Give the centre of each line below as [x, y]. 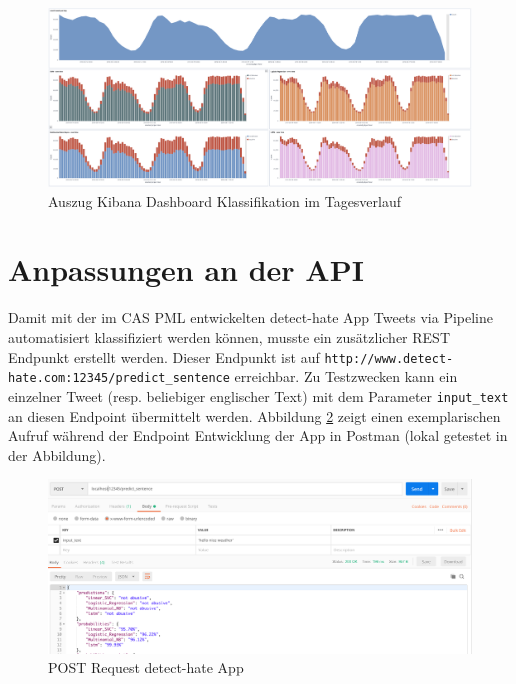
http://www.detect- [389, 358]
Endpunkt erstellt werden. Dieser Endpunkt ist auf [164, 356]
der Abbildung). [57, 454]
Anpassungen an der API [186, 269]
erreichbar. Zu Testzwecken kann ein [346, 376]
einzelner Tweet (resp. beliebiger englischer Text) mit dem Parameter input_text [258, 395]
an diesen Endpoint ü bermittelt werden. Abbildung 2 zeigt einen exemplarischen [254, 415]
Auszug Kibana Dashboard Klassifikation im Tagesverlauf [225, 200]
